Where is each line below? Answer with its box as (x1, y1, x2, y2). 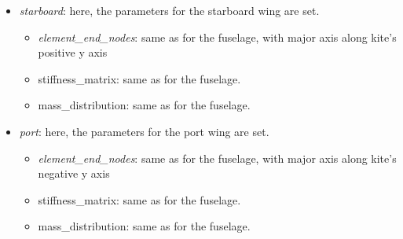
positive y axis (38, 44, 108, 61)
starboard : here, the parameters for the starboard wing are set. (19, 2, 320, 18)
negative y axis (38, 165, 110, 182)
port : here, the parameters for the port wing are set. (19, 123, 269, 139)
